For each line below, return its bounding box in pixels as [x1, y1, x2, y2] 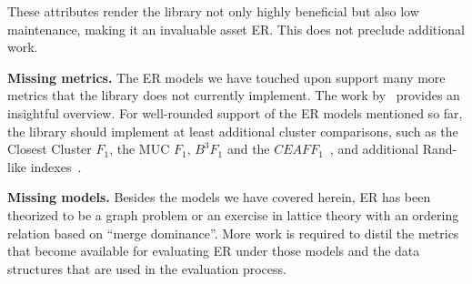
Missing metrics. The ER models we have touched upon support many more [7, 67, 446, 86]
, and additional [329, 139, 419, 158]
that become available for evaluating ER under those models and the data [7, 241, 420, 260]
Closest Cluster [7, 139, 92, 158]
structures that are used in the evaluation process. [7, 259, 286, 278]
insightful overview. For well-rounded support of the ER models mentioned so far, [7, 103, 463, 122]
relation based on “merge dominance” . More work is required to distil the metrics [7, 223, 459, 242]
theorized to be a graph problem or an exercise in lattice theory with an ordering [7, 205, 459, 224]
